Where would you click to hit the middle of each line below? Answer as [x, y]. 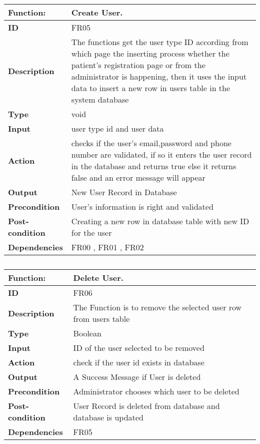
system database [100, 99]
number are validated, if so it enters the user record [161, 154]
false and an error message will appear [138, 177]
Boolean [87, 333]
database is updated [108, 417]
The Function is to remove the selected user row [157, 307]
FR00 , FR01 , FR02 [107, 247]
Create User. [97, 12]
